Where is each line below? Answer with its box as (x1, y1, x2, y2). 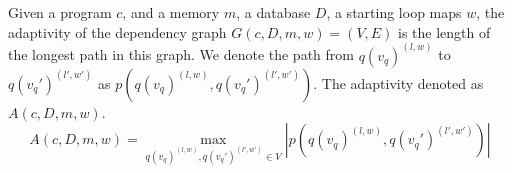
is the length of (398, 21, 491, 42)
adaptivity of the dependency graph (8, 21, 227, 42)
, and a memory (122, 2, 220, 22)
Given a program (8, 2, 112, 22)
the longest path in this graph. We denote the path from (8, 44, 354, 65)
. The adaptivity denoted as (313, 72, 484, 93)
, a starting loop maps (326, 2, 462, 22)
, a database (236, 2, 311, 22)
